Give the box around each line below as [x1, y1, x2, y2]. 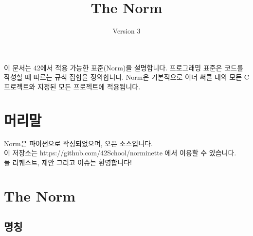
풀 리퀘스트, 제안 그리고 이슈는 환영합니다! [4, 157, 132, 167]
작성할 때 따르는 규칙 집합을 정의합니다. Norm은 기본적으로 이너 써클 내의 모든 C [4, 72, 249, 82]
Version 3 [112, 26, 141, 36]
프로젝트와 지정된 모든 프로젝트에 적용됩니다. [4, 81, 141, 91]
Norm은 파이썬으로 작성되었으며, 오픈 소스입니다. [4, 138, 153, 148]
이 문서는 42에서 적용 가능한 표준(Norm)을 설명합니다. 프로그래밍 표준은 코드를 [4, 62, 243, 72]
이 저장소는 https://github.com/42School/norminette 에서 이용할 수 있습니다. [4, 148, 236, 158]
